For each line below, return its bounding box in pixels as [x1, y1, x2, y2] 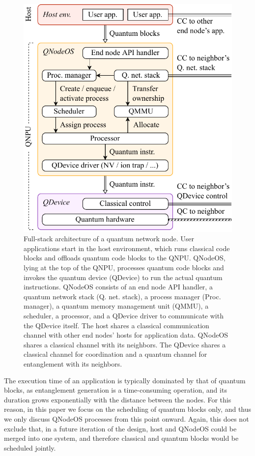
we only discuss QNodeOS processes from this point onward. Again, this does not [4, 413, 249, 424]
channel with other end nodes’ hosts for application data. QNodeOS [24, 330, 228, 340]
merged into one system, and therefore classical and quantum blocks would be [4, 433, 239, 443]
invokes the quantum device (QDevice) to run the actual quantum [24, 272, 223, 282]
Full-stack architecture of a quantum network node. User [24, 233, 195, 244]
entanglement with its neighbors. [24, 359, 122, 369]
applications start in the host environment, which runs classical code [24, 243, 230, 253]
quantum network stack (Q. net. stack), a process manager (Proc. [24, 291, 221, 301]
